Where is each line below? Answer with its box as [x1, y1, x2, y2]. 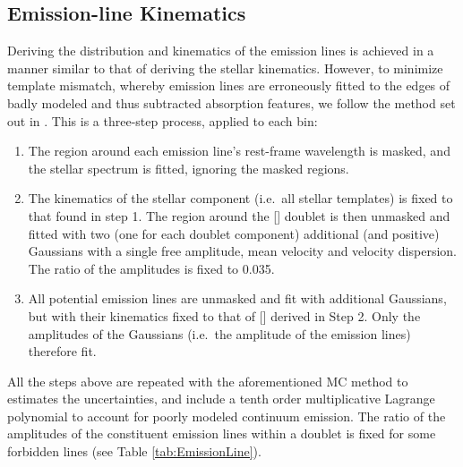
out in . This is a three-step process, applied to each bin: [7, 111, 318, 130]
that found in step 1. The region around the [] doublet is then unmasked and [28, 206, 450, 225]
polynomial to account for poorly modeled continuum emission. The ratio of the [7, 406, 446, 425]
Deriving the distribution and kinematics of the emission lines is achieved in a [7, 41, 434, 60]
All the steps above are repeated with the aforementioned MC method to [7, 371, 408, 390]
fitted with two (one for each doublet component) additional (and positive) [28, 224, 440, 242]
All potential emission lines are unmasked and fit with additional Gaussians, [28, 289, 447, 308]
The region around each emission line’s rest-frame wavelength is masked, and [28, 141, 450, 160]
